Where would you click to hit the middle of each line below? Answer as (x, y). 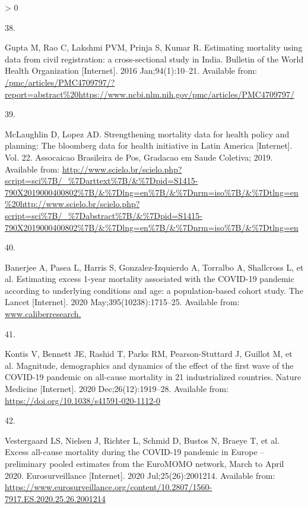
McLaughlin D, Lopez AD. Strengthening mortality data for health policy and (147, 134)
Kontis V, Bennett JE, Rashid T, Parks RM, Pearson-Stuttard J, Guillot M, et (149, 354)
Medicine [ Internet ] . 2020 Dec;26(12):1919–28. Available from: (117, 389)
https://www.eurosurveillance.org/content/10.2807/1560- (109, 487)
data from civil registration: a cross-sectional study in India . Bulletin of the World (154, 59)
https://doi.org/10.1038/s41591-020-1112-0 (82, 400)
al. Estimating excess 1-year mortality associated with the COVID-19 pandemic (150, 279)
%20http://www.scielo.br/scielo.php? (72, 204)
